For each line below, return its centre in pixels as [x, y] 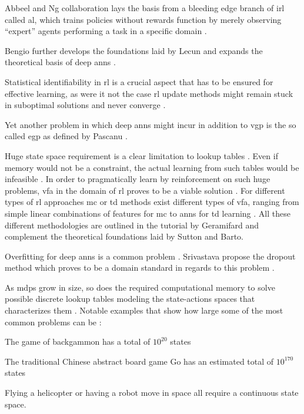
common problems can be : [53, 322]
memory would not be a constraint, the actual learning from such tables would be [152, 167]
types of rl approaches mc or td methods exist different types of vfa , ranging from [152, 202]
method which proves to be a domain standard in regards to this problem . [140, 267]
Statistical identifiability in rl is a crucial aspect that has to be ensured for [139, 81]
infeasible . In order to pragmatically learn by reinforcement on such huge [138, 179]
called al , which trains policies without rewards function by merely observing [143, 19]
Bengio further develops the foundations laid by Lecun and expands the [134, 50]
